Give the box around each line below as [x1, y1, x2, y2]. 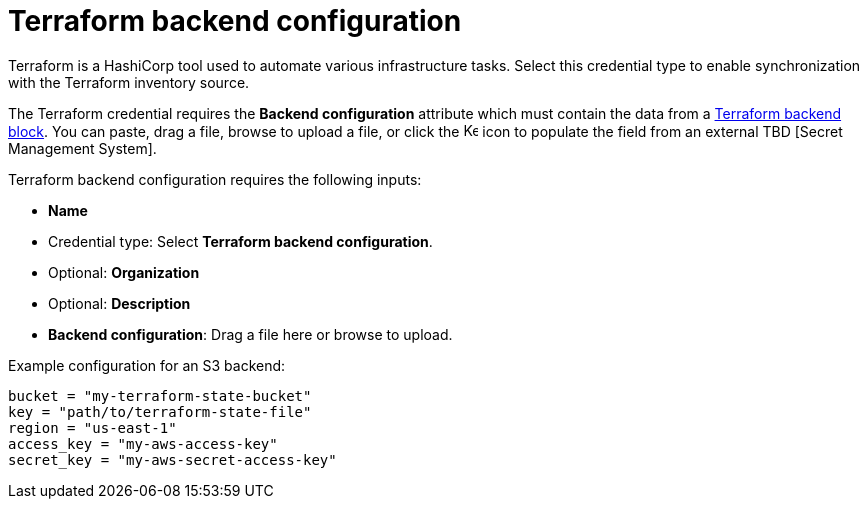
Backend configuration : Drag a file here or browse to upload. [48, 325, 453, 343]
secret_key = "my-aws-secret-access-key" [8, 451, 337, 468]
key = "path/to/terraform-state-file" [8, 403, 312, 420]
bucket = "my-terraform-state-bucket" [8, 387, 312, 404]
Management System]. [8, 139, 157, 157]
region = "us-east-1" [8, 419, 177, 436]
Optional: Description [48, 294, 191, 312]
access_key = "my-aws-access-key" [8, 435, 278, 452]
